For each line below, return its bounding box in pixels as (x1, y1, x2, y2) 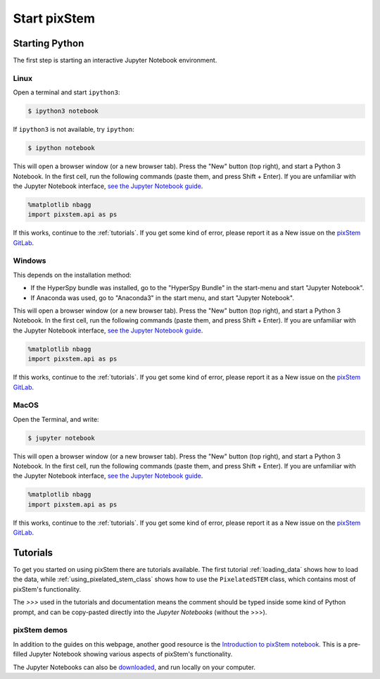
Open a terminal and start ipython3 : (13, 88, 120, 96)
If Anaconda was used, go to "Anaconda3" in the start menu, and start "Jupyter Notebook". (30, 293, 295, 302)
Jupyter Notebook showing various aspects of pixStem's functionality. (29, 650, 233, 659)
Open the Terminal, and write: (13, 415, 99, 423)
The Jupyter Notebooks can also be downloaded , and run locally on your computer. (13, 663, 256, 671)
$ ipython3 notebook (27, 107, 99, 116)
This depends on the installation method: (13, 270, 132, 279)
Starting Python (13, 37, 84, 49)
